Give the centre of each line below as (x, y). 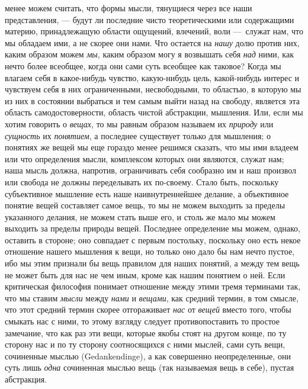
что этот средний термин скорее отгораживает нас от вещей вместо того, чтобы (148, 309)
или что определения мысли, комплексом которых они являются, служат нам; (145, 158)
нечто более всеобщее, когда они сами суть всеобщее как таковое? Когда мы (143, 65)
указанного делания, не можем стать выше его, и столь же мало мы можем (140, 216)
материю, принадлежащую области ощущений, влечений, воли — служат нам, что (154, 31)
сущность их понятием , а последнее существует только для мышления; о (138, 135)
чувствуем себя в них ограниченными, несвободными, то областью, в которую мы (153, 89)
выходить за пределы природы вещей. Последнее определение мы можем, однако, (153, 228)
